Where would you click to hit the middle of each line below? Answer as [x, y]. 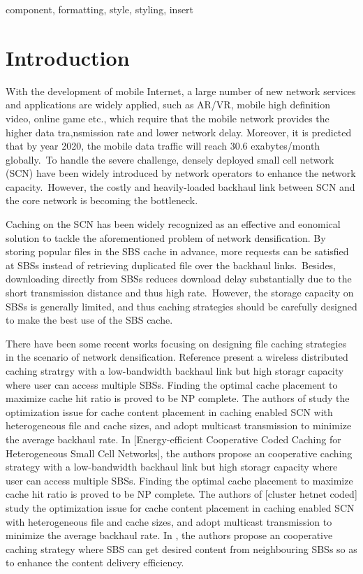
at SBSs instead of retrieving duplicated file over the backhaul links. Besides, [171, 265]
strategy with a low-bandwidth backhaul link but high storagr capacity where [172, 467]
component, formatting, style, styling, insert [100, 9]
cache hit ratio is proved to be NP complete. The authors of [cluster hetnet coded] [181, 494]
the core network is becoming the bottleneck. [102, 200]
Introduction [68, 57]
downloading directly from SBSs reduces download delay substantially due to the [179, 279]
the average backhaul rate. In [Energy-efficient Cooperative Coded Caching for [173, 439]
